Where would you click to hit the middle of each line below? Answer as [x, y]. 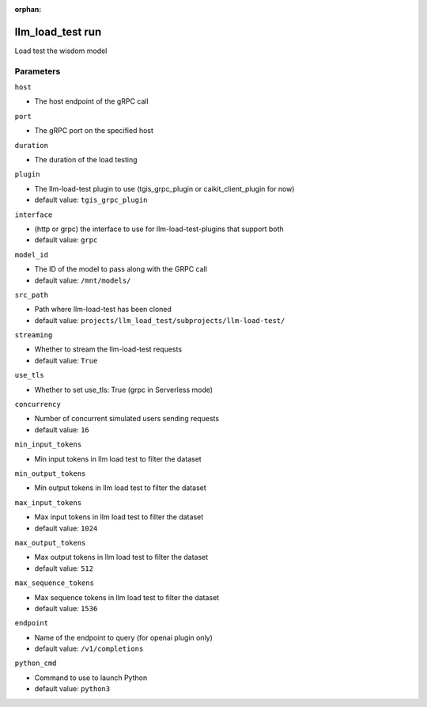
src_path [32, 295]
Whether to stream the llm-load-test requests [108, 349]
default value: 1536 [66, 608]
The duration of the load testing [86, 160]
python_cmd [36, 663]
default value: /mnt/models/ [83, 280]
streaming [34, 335]
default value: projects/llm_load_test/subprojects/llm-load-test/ [160, 320]
